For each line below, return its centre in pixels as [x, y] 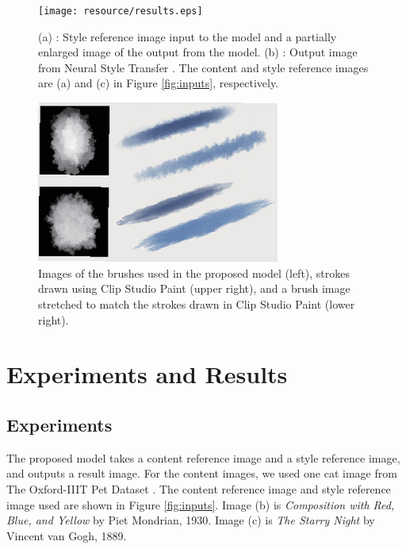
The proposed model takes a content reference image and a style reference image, [203, 457]
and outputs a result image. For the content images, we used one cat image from [202, 473]
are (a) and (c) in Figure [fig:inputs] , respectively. [159, 83]
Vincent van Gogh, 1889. [67, 535]
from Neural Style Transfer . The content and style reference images [203, 67]
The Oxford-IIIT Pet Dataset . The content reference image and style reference [199, 489]
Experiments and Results [147, 374]
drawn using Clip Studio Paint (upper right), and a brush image [194, 288]
